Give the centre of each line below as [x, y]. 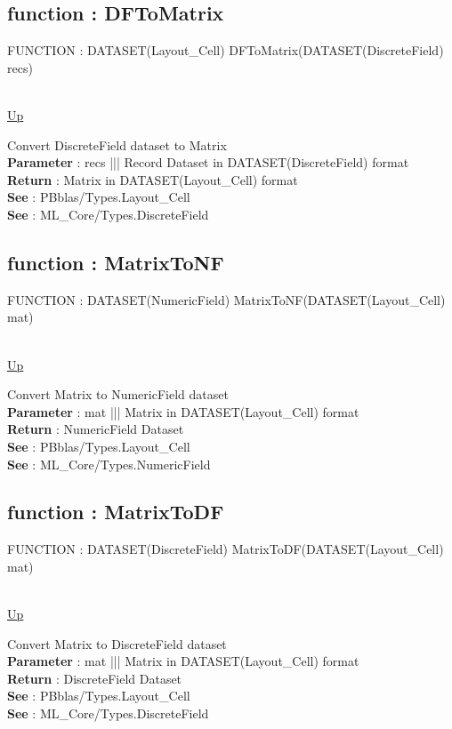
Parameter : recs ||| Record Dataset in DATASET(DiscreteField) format [208, 162]
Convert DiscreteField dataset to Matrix [117, 144]
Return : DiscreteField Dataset [95, 678]
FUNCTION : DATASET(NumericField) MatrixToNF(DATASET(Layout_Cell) [226, 299]
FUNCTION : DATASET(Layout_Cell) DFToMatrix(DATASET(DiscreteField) [226, 50]
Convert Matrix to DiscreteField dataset [117, 643]
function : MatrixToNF [116, 262]
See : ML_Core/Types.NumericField [109, 464]
